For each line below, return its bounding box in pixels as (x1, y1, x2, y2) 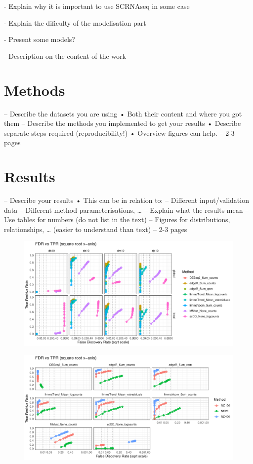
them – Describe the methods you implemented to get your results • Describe (4, 118, 241, 128)
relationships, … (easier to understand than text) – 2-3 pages (4, 224, 187, 234)
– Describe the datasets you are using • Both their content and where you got (4, 108, 242, 118)
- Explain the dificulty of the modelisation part (4, 17, 146, 28)
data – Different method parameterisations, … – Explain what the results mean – (4, 204, 249, 215)
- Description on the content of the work (4, 50, 126, 61)
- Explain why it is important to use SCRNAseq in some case (4, 1, 190, 11)
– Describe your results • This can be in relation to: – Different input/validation (4, 195, 249, 205)
